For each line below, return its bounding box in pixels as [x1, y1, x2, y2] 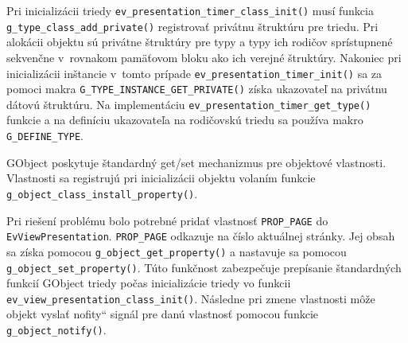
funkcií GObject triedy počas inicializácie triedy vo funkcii [6, 275, 291, 291]
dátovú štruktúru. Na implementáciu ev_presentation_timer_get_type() [6, 95, 371, 112]
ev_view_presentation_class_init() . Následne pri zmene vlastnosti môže [6, 290, 375, 306]
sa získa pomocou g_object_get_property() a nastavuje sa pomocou [6, 243, 347, 259]
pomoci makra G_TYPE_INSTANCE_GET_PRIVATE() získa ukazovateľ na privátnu [6, 80, 387, 97]
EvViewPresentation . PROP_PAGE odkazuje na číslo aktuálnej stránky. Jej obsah [6, 228, 395, 244]
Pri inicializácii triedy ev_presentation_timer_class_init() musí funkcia [6, 2, 374, 18]
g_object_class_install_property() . [6, 185, 198, 201]
